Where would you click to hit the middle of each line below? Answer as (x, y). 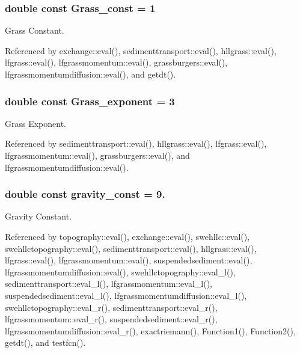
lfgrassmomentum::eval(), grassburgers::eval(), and (97, 155)
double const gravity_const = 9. (85, 194)
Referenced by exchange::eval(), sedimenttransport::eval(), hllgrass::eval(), (141, 50)
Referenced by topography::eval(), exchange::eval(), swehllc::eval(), (127, 236)
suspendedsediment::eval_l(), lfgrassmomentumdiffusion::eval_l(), (126, 295)
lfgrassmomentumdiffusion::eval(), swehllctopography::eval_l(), (120, 272)
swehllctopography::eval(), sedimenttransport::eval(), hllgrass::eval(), (131, 248)
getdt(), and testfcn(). (45, 342)
